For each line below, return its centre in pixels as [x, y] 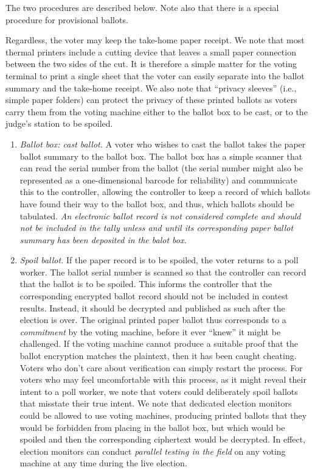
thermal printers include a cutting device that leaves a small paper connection [151, 52]
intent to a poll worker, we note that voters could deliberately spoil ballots [159, 391]
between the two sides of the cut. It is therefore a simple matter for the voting [151, 64]
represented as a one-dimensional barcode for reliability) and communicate [158, 180]
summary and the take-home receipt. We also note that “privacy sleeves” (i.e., [151, 87]
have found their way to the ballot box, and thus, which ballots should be [157, 203]
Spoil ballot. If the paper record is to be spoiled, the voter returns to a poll [159, 260]
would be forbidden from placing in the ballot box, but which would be [152, 427]
